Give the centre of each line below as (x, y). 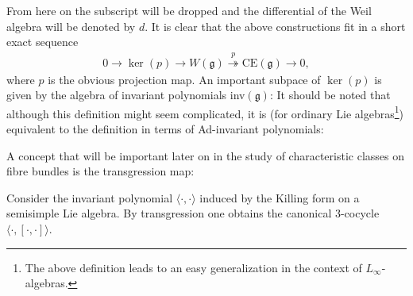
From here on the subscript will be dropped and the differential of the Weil (189, 10)
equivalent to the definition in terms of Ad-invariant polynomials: (165, 129)
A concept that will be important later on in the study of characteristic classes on (206, 155)
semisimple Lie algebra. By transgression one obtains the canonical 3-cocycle (193, 213)
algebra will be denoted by (71, 26)
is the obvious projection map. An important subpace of (184, 79)
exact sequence (42, 42)
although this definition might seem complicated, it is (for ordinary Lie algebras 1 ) (205, 112)
